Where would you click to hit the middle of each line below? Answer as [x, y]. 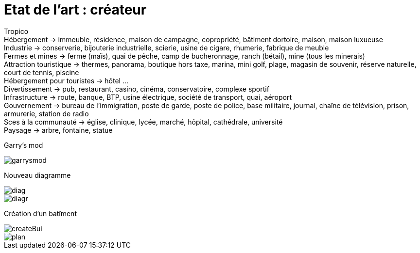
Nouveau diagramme [37, 175]
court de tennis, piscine [42, 72]
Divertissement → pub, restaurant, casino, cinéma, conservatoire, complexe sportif [137, 89]
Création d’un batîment [40, 213]
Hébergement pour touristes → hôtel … [66, 80]
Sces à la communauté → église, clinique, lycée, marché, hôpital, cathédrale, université [143, 122]
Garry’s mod [24, 145]
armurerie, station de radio [46, 113]
